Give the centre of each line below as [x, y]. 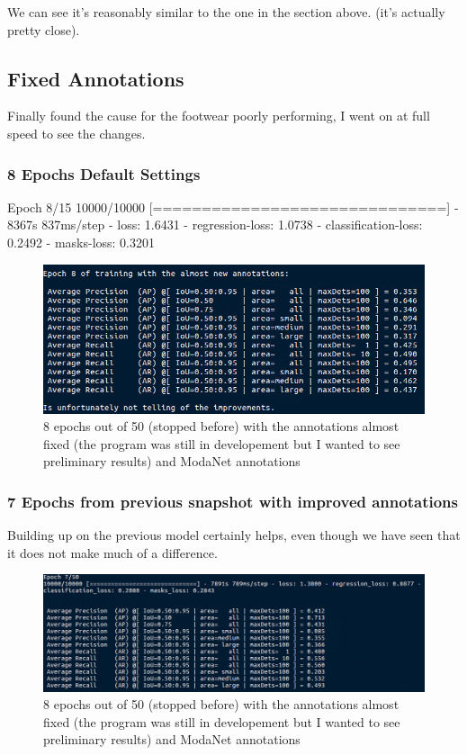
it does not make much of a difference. [112, 552]
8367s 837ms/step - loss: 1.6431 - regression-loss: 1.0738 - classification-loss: [215, 225]
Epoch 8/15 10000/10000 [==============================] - [233, 207]
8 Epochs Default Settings [104, 173]
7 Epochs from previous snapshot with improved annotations [233, 501]
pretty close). [44, 29]
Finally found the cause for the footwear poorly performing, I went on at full [219, 116]
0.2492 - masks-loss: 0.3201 [81, 242]
